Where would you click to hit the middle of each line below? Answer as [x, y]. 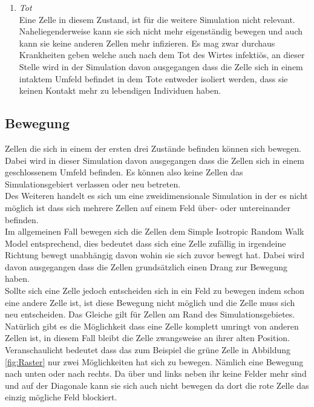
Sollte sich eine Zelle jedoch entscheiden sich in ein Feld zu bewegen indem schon [155, 291]
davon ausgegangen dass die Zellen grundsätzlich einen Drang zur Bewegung [146, 266]
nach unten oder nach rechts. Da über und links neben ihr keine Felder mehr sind [156, 373]
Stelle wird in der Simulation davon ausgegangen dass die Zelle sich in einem [161, 66]
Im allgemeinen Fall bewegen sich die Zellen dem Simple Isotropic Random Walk [155, 231]
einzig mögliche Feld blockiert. [61, 397]
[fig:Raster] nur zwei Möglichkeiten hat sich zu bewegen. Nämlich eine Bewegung [154, 361]
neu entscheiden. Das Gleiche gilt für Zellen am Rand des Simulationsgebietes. [150, 314]
